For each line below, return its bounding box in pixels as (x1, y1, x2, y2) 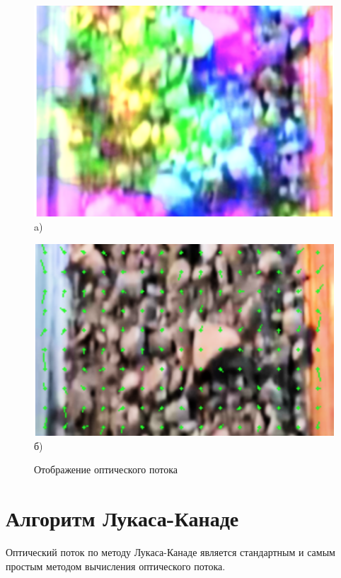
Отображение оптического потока (34, 462, 178, 477)
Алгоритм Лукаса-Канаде (6, 504, 239, 533)
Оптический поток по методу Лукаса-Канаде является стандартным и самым (6, 545, 335, 560)
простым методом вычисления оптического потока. (6, 558, 226, 573)
